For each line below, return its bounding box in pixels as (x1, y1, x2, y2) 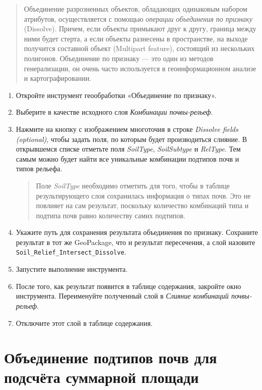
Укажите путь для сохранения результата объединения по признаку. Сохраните (16, 227, 258, 237)
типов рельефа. (16, 163, 62, 174)
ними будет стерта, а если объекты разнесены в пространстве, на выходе (24, 33, 248, 43)
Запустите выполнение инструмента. (16, 264, 128, 274)
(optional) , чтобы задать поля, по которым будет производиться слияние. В (16, 133, 247, 144)
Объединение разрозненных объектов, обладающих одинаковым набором (24, 4, 247, 14)
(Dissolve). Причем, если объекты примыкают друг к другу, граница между (24, 23, 256, 34)
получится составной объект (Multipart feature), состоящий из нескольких (24, 43, 255, 54)
